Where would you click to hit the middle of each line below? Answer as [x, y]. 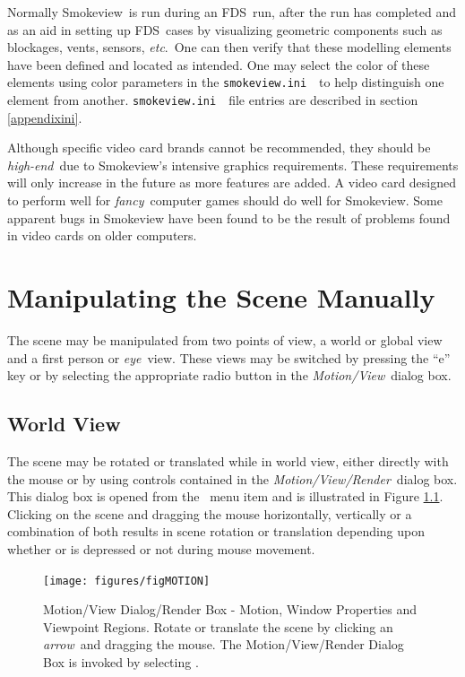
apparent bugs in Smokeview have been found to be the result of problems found [229, 217]
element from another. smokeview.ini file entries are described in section [213, 100]
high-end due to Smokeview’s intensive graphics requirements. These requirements [233, 165]
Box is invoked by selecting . [121, 661]
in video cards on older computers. [102, 235]
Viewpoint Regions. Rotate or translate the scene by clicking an [218, 626]
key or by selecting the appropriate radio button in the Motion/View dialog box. [229, 375]
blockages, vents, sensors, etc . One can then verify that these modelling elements [229, 47]
